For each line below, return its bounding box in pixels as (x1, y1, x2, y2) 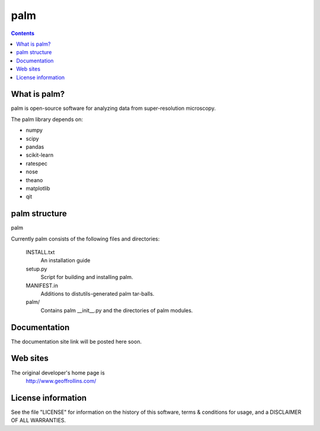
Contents (11, 30, 35, 37)
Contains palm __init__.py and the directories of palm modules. (40, 306, 193, 314)
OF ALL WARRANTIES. (11, 417, 66, 424)
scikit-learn (25, 151, 53, 159)
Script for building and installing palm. (40, 274, 133, 281)
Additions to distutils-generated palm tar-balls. (40, 290, 155, 297)
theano (25, 176, 43, 183)
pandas (25, 143, 44, 150)
